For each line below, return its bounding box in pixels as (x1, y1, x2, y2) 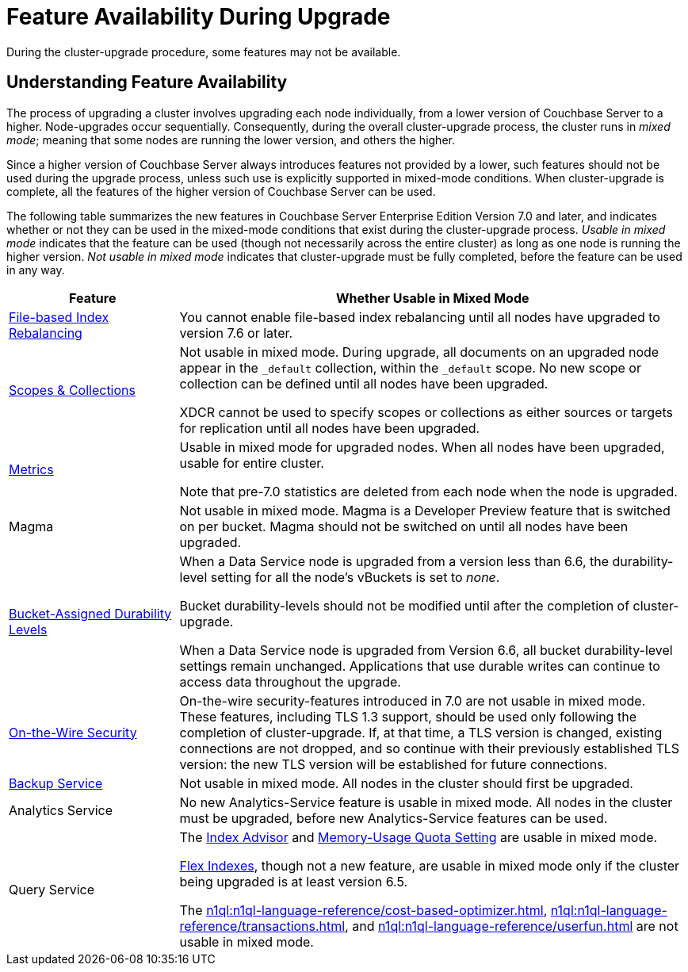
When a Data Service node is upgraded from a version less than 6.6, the (179, 553, 610, 569)
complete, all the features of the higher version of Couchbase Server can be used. (6, 184, 436, 198)
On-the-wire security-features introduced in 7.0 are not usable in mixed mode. (179, 692, 646, 709)
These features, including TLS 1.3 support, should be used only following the (179, 708, 636, 725)
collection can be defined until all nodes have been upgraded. (179, 375, 548, 392)
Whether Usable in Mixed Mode (335, 289, 529, 306)
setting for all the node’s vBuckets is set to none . (210, 568, 500, 585)
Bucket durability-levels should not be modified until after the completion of (179, 597, 630, 614)
